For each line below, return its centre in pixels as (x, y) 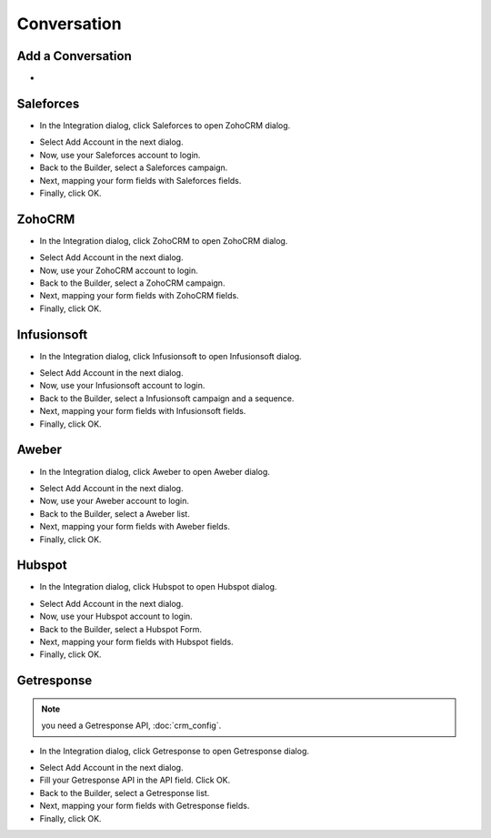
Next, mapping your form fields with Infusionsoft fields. (143, 411)
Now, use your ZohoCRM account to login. (119, 270)
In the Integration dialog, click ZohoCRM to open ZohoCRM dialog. (164, 240)
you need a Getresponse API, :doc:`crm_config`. (131, 726)
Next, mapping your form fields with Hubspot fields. (136, 641)
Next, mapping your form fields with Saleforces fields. (140, 180)
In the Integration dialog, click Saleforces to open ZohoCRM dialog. (165, 125)
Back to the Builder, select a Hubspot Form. (121, 629)
